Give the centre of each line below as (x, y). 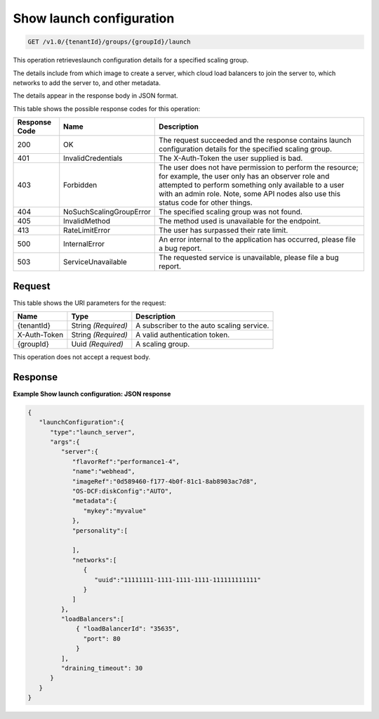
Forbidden (80, 185)
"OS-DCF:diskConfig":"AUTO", (122, 491)
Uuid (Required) (98, 344)
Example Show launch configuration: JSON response (92, 394)
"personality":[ (100, 530)
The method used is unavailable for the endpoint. (240, 221)
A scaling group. (163, 344)
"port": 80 (102, 639)
